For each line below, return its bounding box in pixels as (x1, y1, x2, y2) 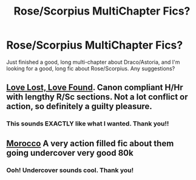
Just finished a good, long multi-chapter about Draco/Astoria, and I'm (6, 58, 180, 65)
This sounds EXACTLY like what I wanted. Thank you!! (6, 119, 169, 128)
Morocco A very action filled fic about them (6, 138, 174, 148)
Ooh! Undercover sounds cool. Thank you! (6, 165, 134, 174)
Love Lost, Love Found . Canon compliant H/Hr (6, 82, 183, 93)
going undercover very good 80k (6, 147, 133, 158)
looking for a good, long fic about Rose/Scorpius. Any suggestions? (6, 65, 175, 72)
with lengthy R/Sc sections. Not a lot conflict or (6, 92, 188, 102)
